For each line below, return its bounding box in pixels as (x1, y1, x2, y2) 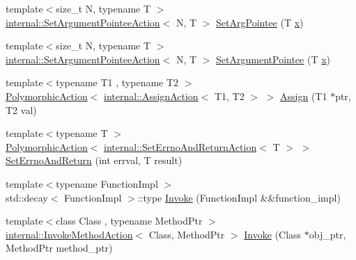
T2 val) (6, 102, 37, 117)
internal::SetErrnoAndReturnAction (104, 139, 257, 154)
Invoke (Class (244, 227, 302, 241)
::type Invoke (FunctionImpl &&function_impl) (137, 190, 341, 204)
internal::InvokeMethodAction (6, 227, 133, 241)
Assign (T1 (280, 88, 327, 103)
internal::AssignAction (104, 88, 199, 103)
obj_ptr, (309, 227, 346, 241)
